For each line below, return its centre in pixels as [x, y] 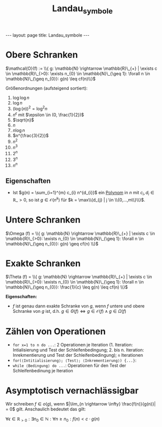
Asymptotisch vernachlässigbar [72, 390]
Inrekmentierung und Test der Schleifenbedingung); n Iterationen [78, 355]
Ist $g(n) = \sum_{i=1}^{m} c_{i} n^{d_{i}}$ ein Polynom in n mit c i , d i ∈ [83, 193]
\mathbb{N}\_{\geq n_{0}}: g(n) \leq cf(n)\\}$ [51, 79]
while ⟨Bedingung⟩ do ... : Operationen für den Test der [69, 366]
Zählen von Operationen [56, 331]
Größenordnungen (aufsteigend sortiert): [47, 88]
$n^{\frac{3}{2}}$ [30, 136]
